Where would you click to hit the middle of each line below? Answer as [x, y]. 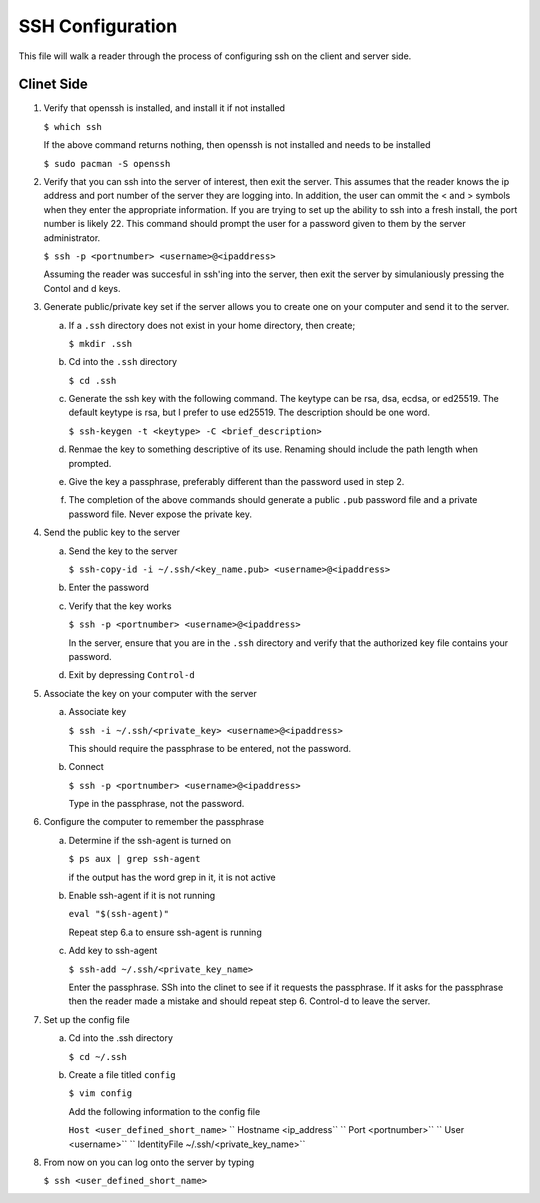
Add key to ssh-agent [113, 951]
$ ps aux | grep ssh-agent [134, 859]
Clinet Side [53, 84]
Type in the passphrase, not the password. [156, 804]
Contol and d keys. [82, 288]
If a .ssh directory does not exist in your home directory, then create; [212, 325]
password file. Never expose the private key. [160, 514]
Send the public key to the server [111, 532]
